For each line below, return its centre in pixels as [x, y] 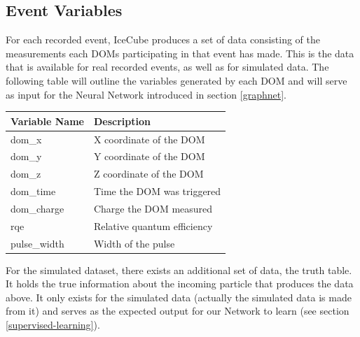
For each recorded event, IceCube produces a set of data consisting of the [163, 40]
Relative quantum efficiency [153, 225]
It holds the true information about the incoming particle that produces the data [180, 284]
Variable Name [47, 121]
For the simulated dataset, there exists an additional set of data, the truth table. [179, 270]
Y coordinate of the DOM [149, 156]
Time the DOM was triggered [157, 191]
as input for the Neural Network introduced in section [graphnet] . [146, 94]
